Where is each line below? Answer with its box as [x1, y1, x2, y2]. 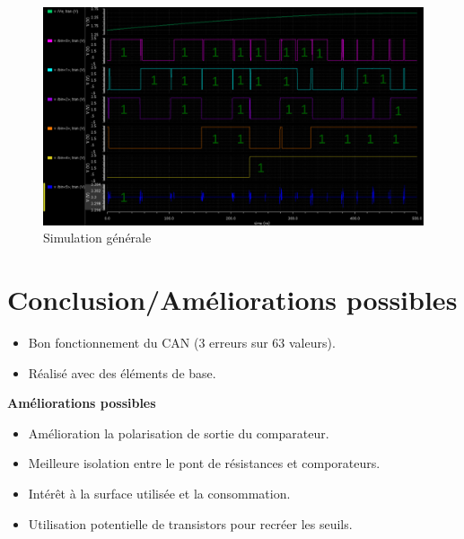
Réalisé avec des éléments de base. [28, 363, 216, 382]
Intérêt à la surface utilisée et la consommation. [28, 483, 291, 502]
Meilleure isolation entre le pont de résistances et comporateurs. [28, 454, 381, 473]
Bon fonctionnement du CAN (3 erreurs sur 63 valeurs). [28, 332, 336, 351]
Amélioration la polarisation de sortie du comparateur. [28, 423, 329, 442]
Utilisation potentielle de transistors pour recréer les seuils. [28, 514, 353, 533]
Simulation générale [43, 228, 152, 247]
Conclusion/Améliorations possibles [7, 281, 458, 318]
